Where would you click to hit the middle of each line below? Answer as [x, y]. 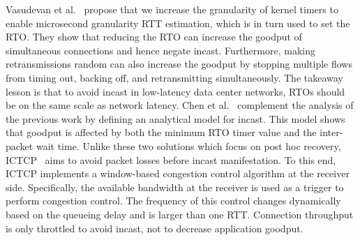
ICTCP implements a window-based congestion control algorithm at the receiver [178, 173]
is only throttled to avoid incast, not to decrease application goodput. [155, 228]
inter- [331, 132]
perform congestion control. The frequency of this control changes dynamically [173, 201]
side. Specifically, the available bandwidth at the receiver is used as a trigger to [175, 187]
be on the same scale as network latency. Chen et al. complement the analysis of [180, 105]
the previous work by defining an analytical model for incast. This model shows [175, 118]
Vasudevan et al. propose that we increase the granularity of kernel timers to [172, 9]
